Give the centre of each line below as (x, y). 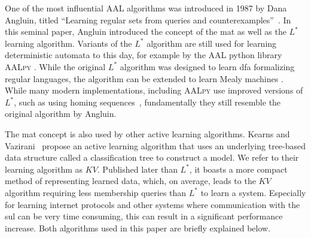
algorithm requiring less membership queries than (96, 192)
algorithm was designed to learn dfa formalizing (207, 66)
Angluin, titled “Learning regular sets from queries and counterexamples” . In (148, 19)
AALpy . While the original (55, 66)
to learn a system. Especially (253, 192)
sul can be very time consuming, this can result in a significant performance (144, 216)
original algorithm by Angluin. (61, 114)
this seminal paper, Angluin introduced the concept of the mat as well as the (146, 31)
